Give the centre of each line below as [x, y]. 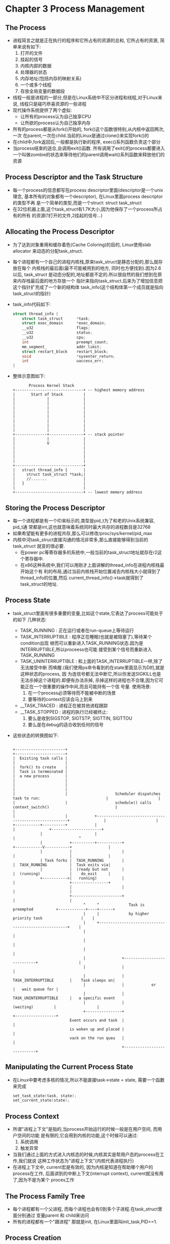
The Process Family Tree [45, 1196]
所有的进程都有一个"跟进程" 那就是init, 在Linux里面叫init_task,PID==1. [85, 1222]
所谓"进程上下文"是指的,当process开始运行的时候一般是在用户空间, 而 [85, 1129]
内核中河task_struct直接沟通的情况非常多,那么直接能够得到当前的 [80, 540]
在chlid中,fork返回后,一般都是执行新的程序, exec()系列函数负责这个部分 [87, 142]
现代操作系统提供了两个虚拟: [42, 110]
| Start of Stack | [49, 395]
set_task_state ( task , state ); [45, 1096]
